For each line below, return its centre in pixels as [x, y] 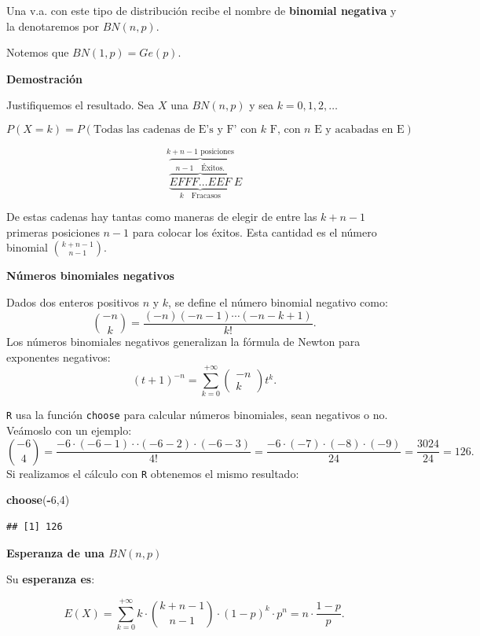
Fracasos [206, 195]
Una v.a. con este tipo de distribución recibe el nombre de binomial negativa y [202, 10]
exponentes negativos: [59, 357]
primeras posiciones [53, 232]
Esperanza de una [55, 552]
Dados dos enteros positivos [73, 302]
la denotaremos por [53, 26]
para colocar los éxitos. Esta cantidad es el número [255, 232]
